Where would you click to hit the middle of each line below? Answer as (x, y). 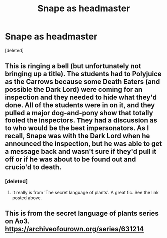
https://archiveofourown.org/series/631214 (75, 229)
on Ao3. (17, 221)
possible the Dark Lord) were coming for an (74, 89)
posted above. (27, 198)
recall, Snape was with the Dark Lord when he (78, 136)
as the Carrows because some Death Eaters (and (83, 82)
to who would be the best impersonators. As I (77, 128)
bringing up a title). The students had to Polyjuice (83, 74)
